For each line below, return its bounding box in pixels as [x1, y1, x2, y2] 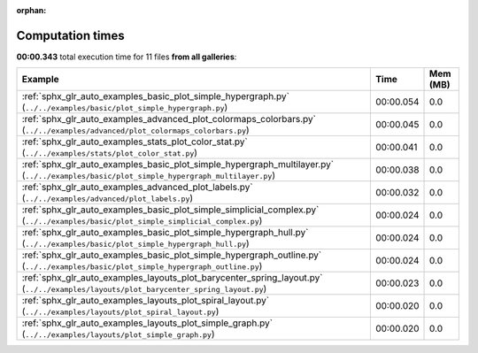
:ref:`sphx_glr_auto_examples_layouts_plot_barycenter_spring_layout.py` [21, 272, 323, 284]
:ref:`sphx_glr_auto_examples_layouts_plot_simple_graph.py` [21, 317, 274, 329]
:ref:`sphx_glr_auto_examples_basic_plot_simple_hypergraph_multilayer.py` [21, 158, 335, 171]
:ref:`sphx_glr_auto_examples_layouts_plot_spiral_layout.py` [21, 295, 270, 307]
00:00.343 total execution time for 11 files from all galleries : [16, 51, 237, 62]
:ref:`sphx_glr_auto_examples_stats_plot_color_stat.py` [21, 135, 248, 148]
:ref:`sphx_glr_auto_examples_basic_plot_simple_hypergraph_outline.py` [21, 249, 322, 261]
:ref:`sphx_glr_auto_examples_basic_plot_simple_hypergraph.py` [21, 90, 289, 103]
